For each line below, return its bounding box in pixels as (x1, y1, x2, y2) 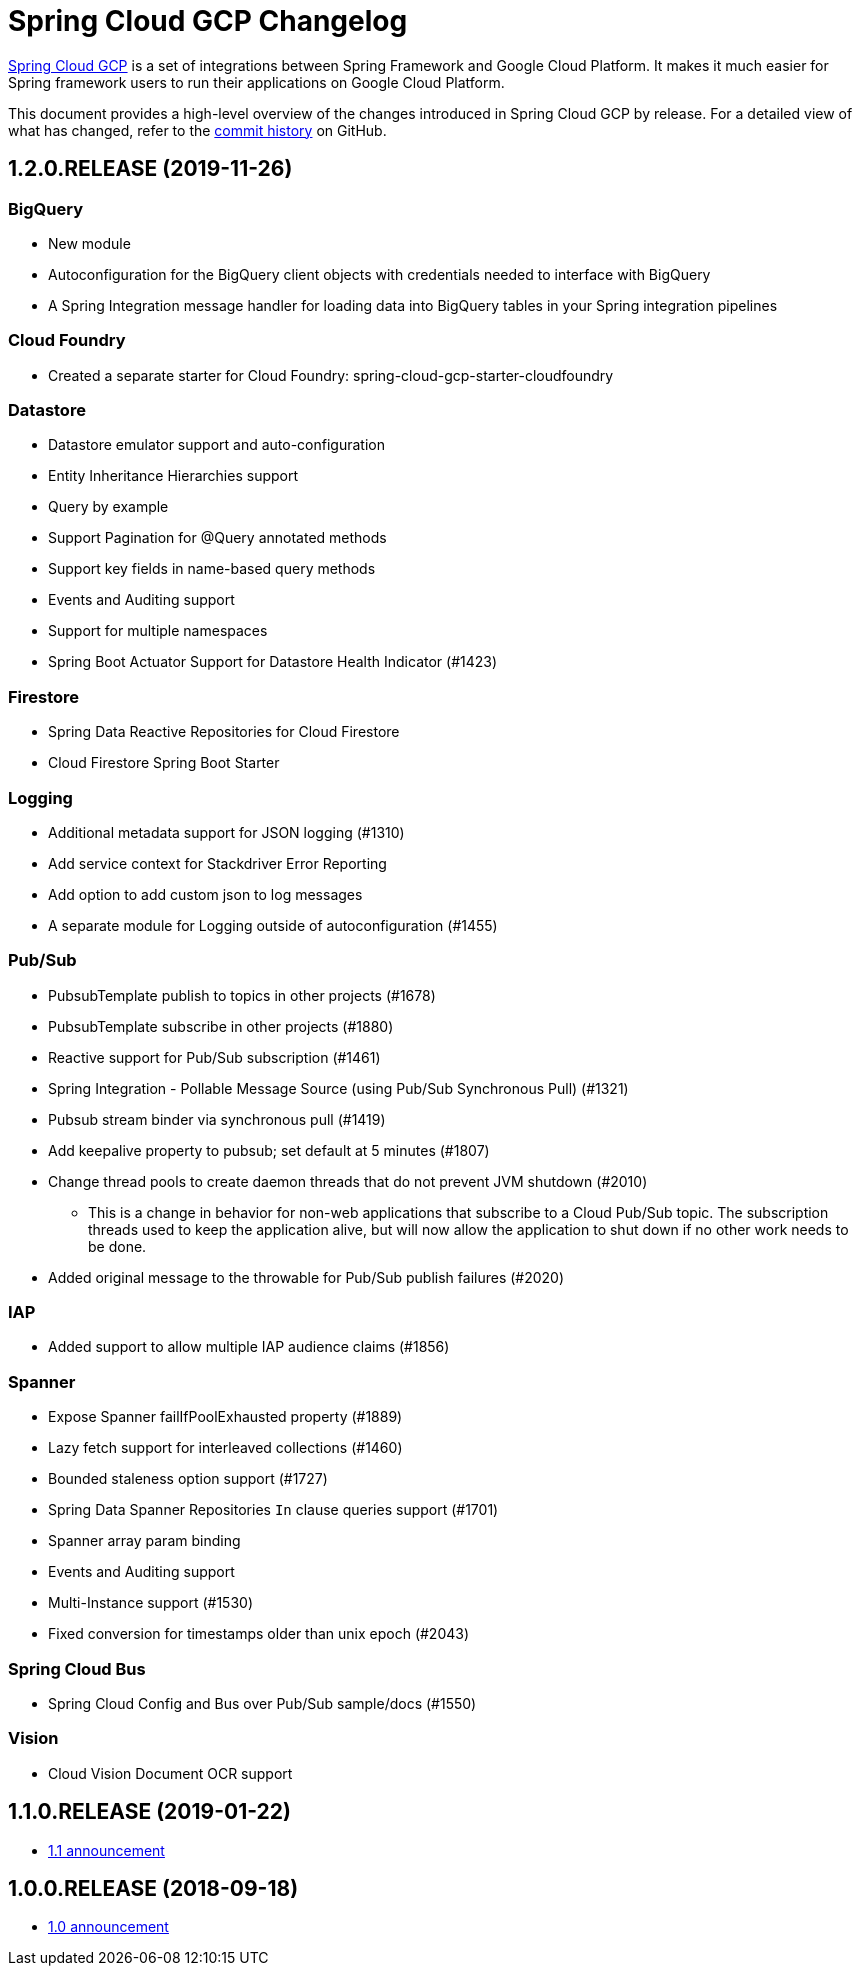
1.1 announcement (48, 1841, 165, 1859)
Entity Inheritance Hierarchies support (48, 467, 299, 485)
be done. (88, 1237, 147, 1255)
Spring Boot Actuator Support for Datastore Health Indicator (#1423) (48, 653, 498, 671)
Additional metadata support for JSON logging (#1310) (48, 823, 405, 841)
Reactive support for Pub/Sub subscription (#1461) (48, 1048, 381, 1066)
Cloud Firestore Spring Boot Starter (48, 754, 280, 772)
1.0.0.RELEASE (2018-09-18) (8, 1875, 299, 1901)
